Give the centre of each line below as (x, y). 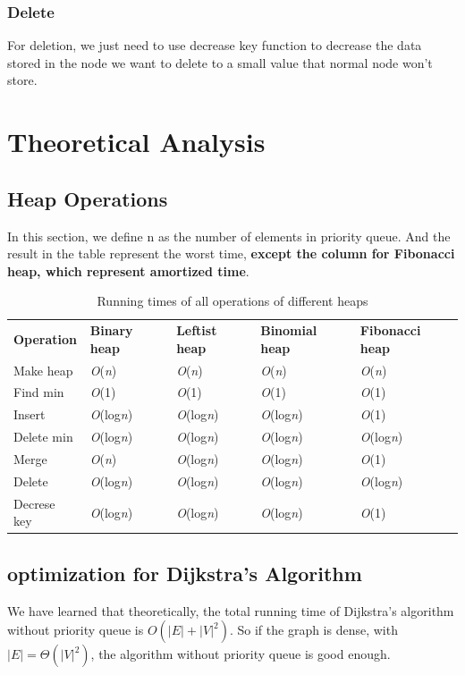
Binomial (289, 330)
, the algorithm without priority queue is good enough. (241, 654)
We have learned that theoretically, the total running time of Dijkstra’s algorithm (231, 610)
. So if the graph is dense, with (313, 630)
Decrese (34, 503)
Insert (30, 414)
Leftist (197, 330)
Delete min (43, 437)
